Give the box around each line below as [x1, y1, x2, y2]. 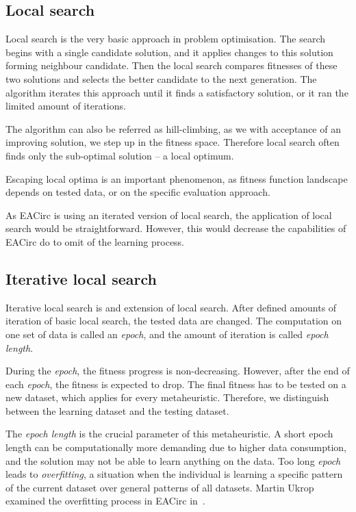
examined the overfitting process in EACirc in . [5, 494, 205, 508]
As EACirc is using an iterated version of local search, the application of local [5, 207, 332, 222]
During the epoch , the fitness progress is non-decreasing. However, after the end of [5, 363, 350, 378]
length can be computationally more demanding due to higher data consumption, [5, 440, 346, 455]
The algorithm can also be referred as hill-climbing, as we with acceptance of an [5, 121, 341, 136]
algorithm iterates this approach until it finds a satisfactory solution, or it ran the [5, 85, 348, 99]
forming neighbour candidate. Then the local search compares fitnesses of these [5, 58, 338, 73]
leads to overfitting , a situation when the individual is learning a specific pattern [5, 467, 343, 481]
